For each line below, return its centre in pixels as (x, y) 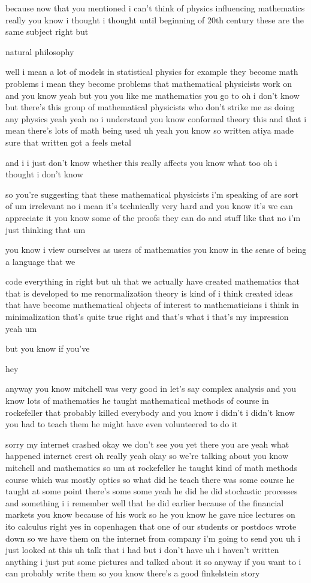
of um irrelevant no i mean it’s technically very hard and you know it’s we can (149, 206)
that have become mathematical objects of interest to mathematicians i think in (152, 305)
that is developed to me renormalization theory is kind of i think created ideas (149, 293)
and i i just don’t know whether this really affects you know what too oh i (141, 162)
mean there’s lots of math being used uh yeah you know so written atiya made (150, 130)
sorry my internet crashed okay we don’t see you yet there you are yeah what (147, 444)
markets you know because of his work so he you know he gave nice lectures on (150, 514)
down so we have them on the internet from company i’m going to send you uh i (153, 538)
